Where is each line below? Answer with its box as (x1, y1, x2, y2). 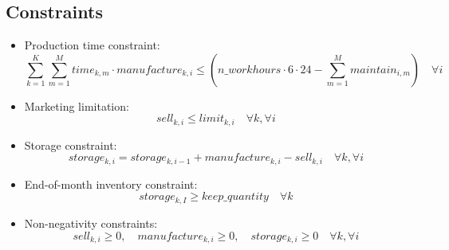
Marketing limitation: (24, 97, 129, 114)
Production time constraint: (24, 37, 160, 53)
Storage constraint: (24, 136, 117, 153)
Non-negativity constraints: (24, 214, 158, 231)
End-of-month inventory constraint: (24, 175, 198, 192)
